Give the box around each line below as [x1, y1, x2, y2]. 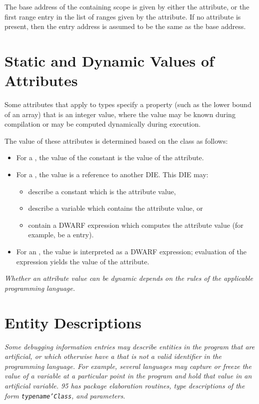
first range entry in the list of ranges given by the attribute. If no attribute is [4, 11, 241, 22]
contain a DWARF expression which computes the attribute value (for [28, 219, 243, 230]
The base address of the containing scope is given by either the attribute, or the [4, 2, 249, 12]
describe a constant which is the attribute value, [28, 186, 176, 196]
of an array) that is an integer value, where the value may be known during [4, 109, 235, 119]
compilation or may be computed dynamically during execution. [4, 119, 201, 129]
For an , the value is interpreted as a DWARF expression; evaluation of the [16, 246, 246, 257]
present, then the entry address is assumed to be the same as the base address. [4, 21, 246, 32]
